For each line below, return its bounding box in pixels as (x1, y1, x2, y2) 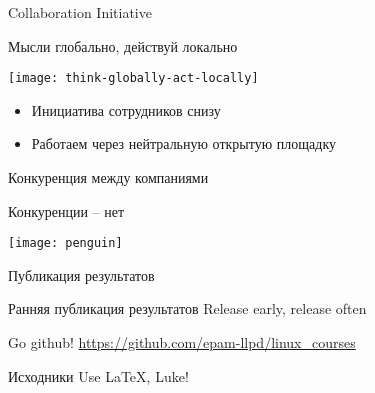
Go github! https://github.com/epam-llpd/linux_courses (8, 332, 356, 353)
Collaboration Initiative (8, 2, 152, 22)
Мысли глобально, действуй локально (8, 35, 238, 56)
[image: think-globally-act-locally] (8, 71, 259, 86)
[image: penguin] (8, 236, 123, 251)
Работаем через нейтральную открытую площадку (31, 133, 337, 154)
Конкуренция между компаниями (8, 167, 209, 188)
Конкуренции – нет (8, 200, 125, 221)
